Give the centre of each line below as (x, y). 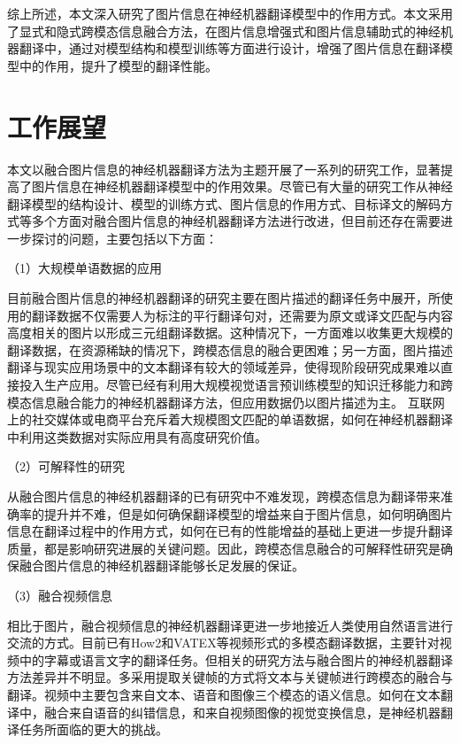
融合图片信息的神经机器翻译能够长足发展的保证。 (161, 566)
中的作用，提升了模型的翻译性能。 (118, 65)
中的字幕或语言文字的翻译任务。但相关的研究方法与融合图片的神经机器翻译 (236, 659)
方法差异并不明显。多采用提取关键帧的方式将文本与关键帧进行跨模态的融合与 (230, 677)
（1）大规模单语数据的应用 (84, 268)
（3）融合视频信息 (60, 595)
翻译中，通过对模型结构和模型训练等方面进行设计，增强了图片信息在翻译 (230, 48)
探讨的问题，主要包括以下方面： (124, 238)
